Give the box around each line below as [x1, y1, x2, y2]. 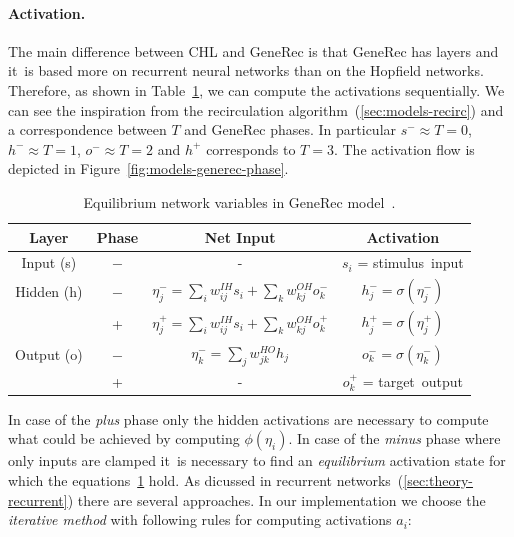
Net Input [204, 226, 276, 247]
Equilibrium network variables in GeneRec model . [83, 191, 396, 212]
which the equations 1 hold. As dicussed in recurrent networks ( [8, 470, 404, 491]
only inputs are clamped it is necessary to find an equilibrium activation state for [8, 450, 506, 471]
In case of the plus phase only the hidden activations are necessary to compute [8, 408, 489, 429]
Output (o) [15, 343, 83, 364]
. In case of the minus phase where [288, 428, 501, 449]
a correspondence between [8, 119, 167, 140]
